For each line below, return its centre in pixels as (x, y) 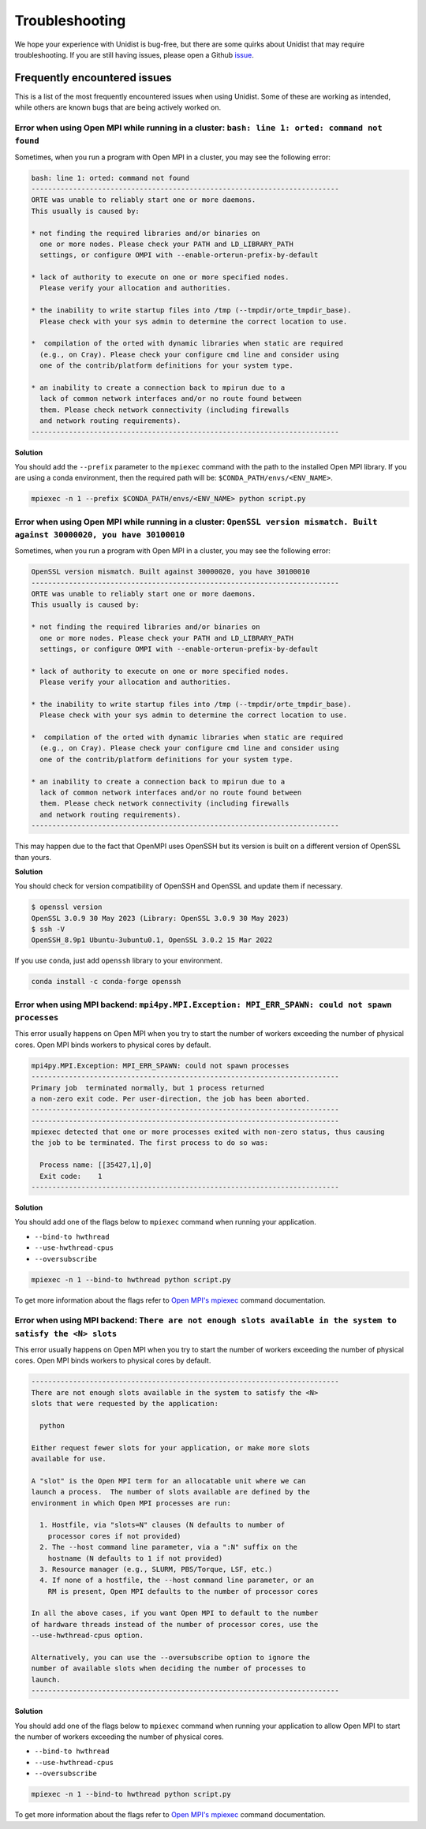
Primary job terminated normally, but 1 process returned (148, 1088)
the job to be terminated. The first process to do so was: (150, 1143)
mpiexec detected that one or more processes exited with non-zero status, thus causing (208, 1132)
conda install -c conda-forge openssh (106, 982)
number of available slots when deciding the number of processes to (168, 1668)
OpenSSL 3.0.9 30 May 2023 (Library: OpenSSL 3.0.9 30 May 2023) (160, 918)
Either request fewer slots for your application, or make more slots (171, 1447)
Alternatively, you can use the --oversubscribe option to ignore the (171, 1658)
